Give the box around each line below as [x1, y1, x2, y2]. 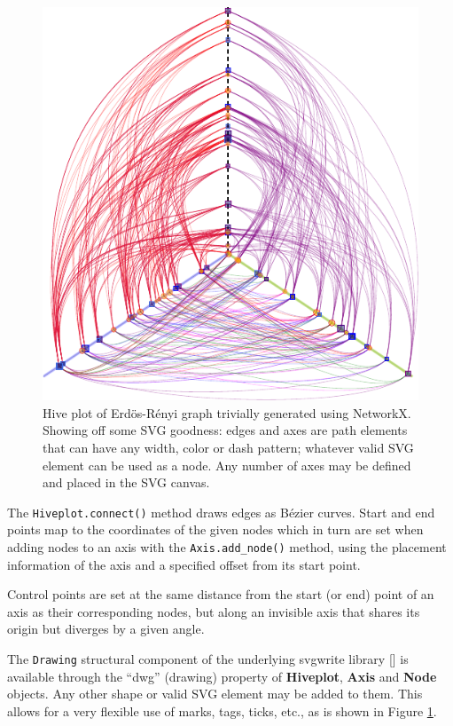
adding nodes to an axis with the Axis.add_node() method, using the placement [7, 537, 447, 556]
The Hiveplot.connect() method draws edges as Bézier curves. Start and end [7, 502, 435, 521]
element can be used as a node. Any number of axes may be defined [43, 455, 411, 474]
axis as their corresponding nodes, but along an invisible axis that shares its [7, 602, 420, 620]
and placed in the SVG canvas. [43, 473, 210, 492]
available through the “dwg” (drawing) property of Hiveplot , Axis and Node [7, 667, 437, 685]
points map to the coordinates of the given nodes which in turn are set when [7, 520, 424, 539]
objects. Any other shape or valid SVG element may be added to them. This [7, 684, 423, 703]
